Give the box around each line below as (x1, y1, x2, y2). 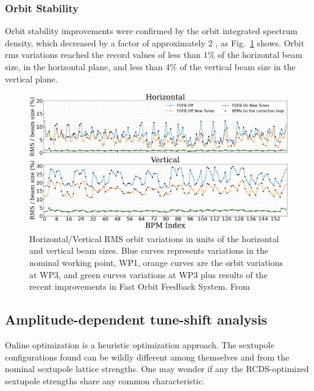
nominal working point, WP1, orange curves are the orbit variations (29, 256, 283, 268)
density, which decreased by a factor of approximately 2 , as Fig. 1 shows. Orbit (5, 36, 305, 49)
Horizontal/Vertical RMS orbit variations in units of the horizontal (29, 232, 279, 245)
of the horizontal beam (217, 48, 302, 61)
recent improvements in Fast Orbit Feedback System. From (29, 280, 250, 293)
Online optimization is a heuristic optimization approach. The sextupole (5, 338, 274, 351)
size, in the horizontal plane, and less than (5, 60, 163, 73)
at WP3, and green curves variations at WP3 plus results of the (29, 268, 268, 281)
